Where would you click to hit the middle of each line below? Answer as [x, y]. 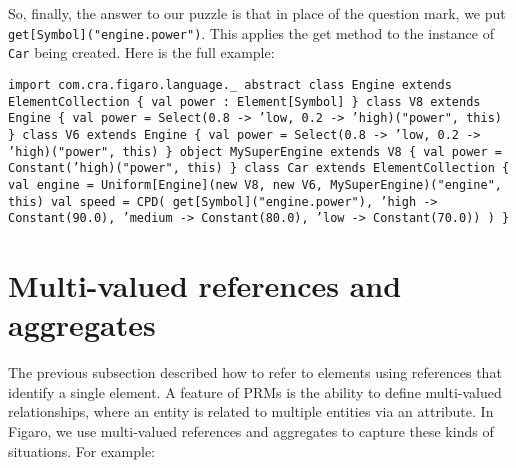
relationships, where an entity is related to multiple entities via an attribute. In [251, 411]
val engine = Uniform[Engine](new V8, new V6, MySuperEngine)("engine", [255, 184]
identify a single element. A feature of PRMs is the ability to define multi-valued [255, 391]
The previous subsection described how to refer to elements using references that [255, 372]
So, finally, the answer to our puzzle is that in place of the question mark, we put [257, 13]
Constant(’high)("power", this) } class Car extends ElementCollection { [259, 168]
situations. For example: [82, 450]
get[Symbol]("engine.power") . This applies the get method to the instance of [251, 32]
